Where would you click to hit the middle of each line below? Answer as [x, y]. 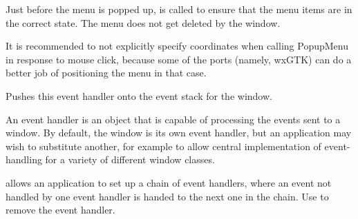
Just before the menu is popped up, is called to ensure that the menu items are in [179, 9]
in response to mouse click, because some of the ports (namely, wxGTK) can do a [179, 59]
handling [24, 159]
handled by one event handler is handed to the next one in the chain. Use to [167, 196]
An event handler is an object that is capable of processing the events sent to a [173, 119]
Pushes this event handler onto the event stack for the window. [139, 95]
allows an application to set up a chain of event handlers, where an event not [169, 182]
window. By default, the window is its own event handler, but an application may [179, 133]
